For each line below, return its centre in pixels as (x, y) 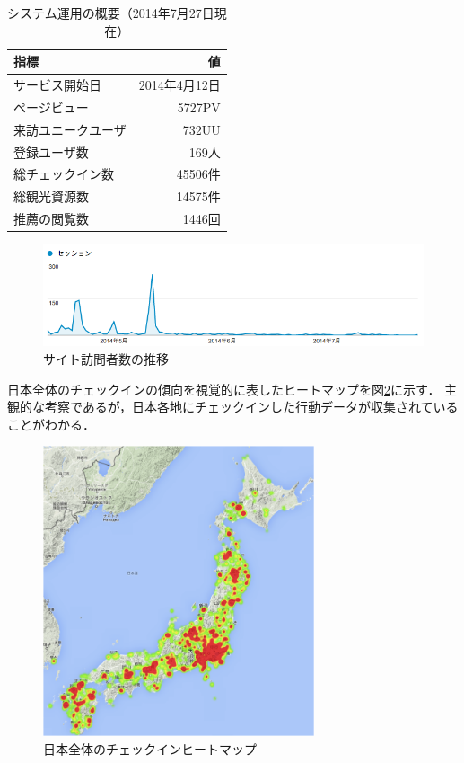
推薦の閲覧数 (51, 219)
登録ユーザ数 (51, 151)
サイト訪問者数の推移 (106, 358)
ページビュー (51, 106)
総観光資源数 (51, 196)
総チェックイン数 (64, 174)
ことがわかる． (51, 424)
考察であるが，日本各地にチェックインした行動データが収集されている (251, 407)
